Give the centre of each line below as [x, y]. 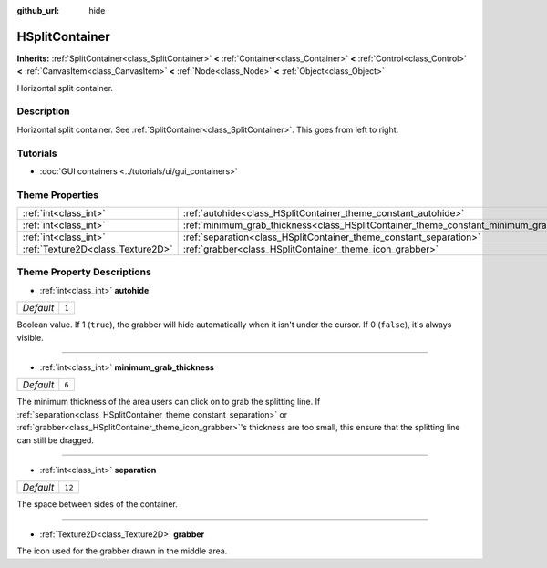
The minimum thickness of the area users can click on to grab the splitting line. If [169, 402]
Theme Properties [58, 194]
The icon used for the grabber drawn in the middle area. [122, 551]
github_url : [38, 10]
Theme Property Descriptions [84, 272]
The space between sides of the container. [97, 504]
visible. [31, 337]
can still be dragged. [56, 440]
